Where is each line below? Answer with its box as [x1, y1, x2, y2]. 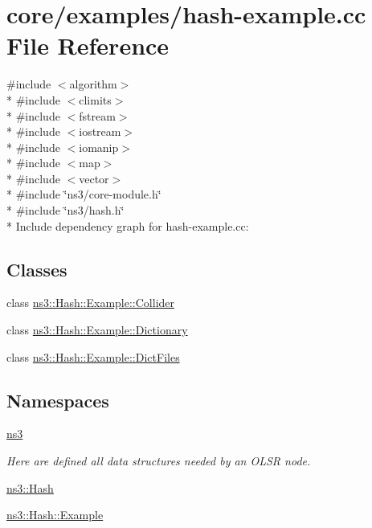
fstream [79, 107, 116, 124]
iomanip [79, 138, 119, 155]
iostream [79, 123, 121, 140]
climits [79, 91, 112, 108]
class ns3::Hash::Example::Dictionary [6, 321, 188, 338]
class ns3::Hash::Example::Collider [6, 294, 175, 311]
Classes [6, 256, 67, 281]
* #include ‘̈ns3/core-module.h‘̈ [6, 186, 161, 203]
